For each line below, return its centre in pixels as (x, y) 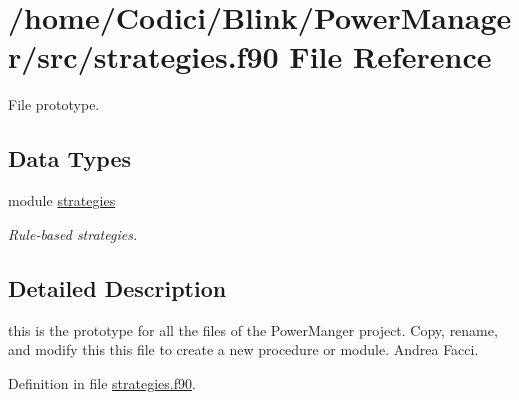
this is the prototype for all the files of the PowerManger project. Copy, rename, (253, 329)
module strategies (62, 200)
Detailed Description (117, 287)
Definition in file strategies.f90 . (102, 382)
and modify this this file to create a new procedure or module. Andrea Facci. (243, 349)
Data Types (69, 158)
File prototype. (54, 104)
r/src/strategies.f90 (143, 56)
